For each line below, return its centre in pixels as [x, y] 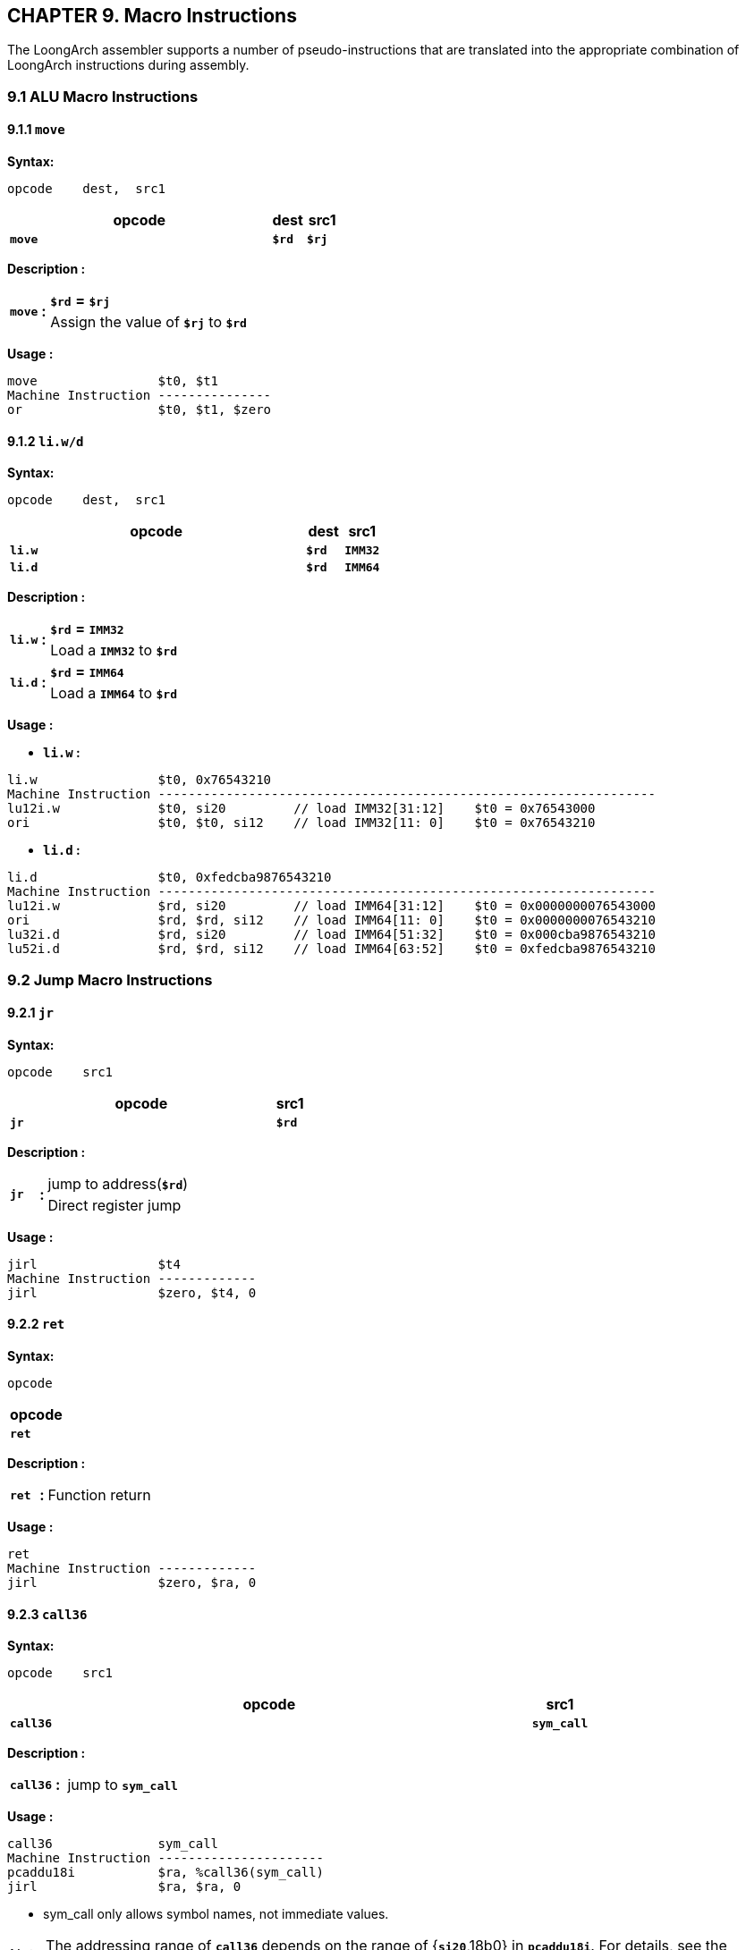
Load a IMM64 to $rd [114, 693]
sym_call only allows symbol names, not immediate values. [216, 1914]
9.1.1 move [36, 130]
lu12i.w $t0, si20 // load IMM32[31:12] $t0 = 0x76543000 [301, 809]
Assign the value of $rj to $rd [148, 322]
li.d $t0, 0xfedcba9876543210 [170, 878]
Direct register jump [114, 1205]
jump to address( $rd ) [118, 1183]
